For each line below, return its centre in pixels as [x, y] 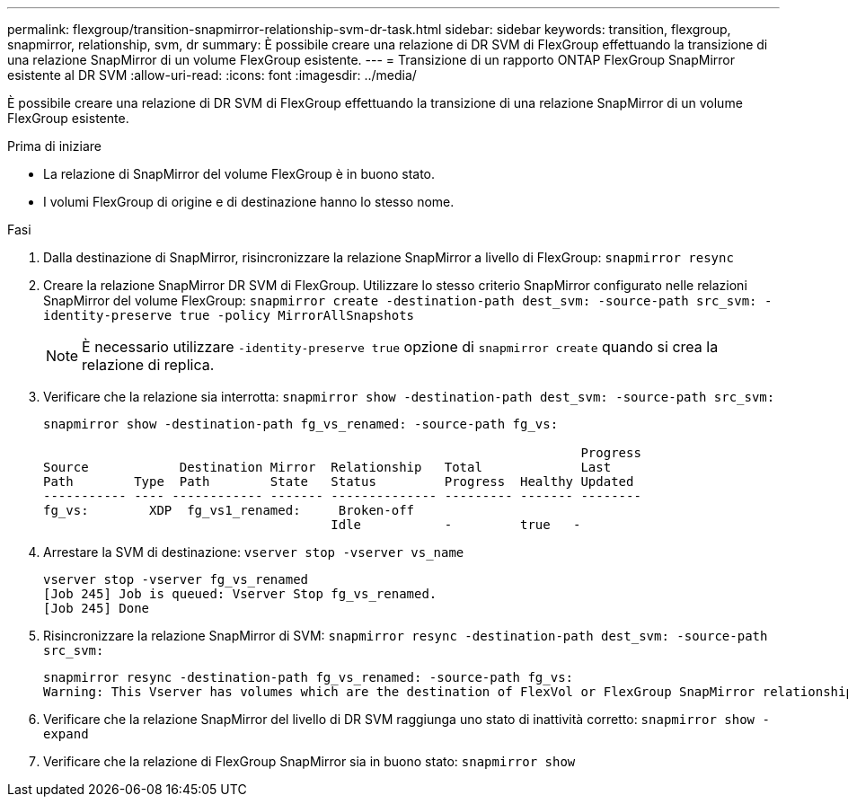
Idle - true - [456, 525]
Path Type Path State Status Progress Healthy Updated [339, 482]
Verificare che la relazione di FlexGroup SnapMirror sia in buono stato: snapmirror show [309, 761]
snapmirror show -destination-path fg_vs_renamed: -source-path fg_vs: [301, 424]
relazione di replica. [148, 365]
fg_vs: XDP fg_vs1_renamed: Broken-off [229, 510]
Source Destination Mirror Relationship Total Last [327, 467]
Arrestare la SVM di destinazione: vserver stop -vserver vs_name [254, 552]
